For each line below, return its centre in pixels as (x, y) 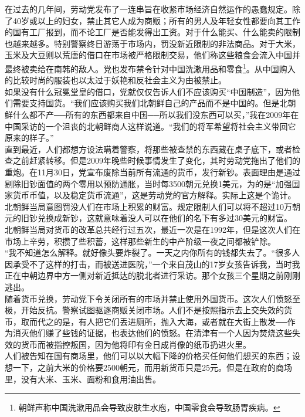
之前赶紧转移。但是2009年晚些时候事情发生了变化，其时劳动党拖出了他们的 (156, 160)
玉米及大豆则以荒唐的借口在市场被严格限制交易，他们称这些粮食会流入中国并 (152, 55)
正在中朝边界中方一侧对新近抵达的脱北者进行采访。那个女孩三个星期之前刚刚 (152, 275)
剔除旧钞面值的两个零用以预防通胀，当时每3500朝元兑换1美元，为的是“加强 (148, 183)
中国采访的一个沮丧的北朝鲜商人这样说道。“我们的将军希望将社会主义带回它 (150, 126)
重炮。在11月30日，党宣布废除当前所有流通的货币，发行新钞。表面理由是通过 (152, 172)
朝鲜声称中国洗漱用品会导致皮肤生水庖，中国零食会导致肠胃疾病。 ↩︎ (149, 407)
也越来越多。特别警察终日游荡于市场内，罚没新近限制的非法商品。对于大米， (152, 43)
